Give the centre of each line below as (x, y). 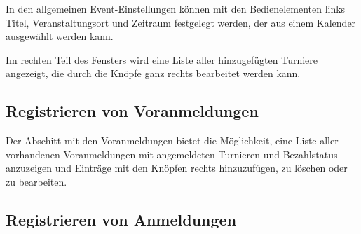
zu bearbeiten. (36, 181)
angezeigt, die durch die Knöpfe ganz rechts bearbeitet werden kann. (153, 73)
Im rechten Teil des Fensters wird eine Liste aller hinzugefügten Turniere (162, 59)
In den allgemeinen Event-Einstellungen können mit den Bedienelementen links (176, 8)
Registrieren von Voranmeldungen (132, 111)
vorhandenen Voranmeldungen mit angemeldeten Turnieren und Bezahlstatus (172, 154)
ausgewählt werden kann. (60, 36)
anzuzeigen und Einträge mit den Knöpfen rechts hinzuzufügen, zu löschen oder (177, 168)
